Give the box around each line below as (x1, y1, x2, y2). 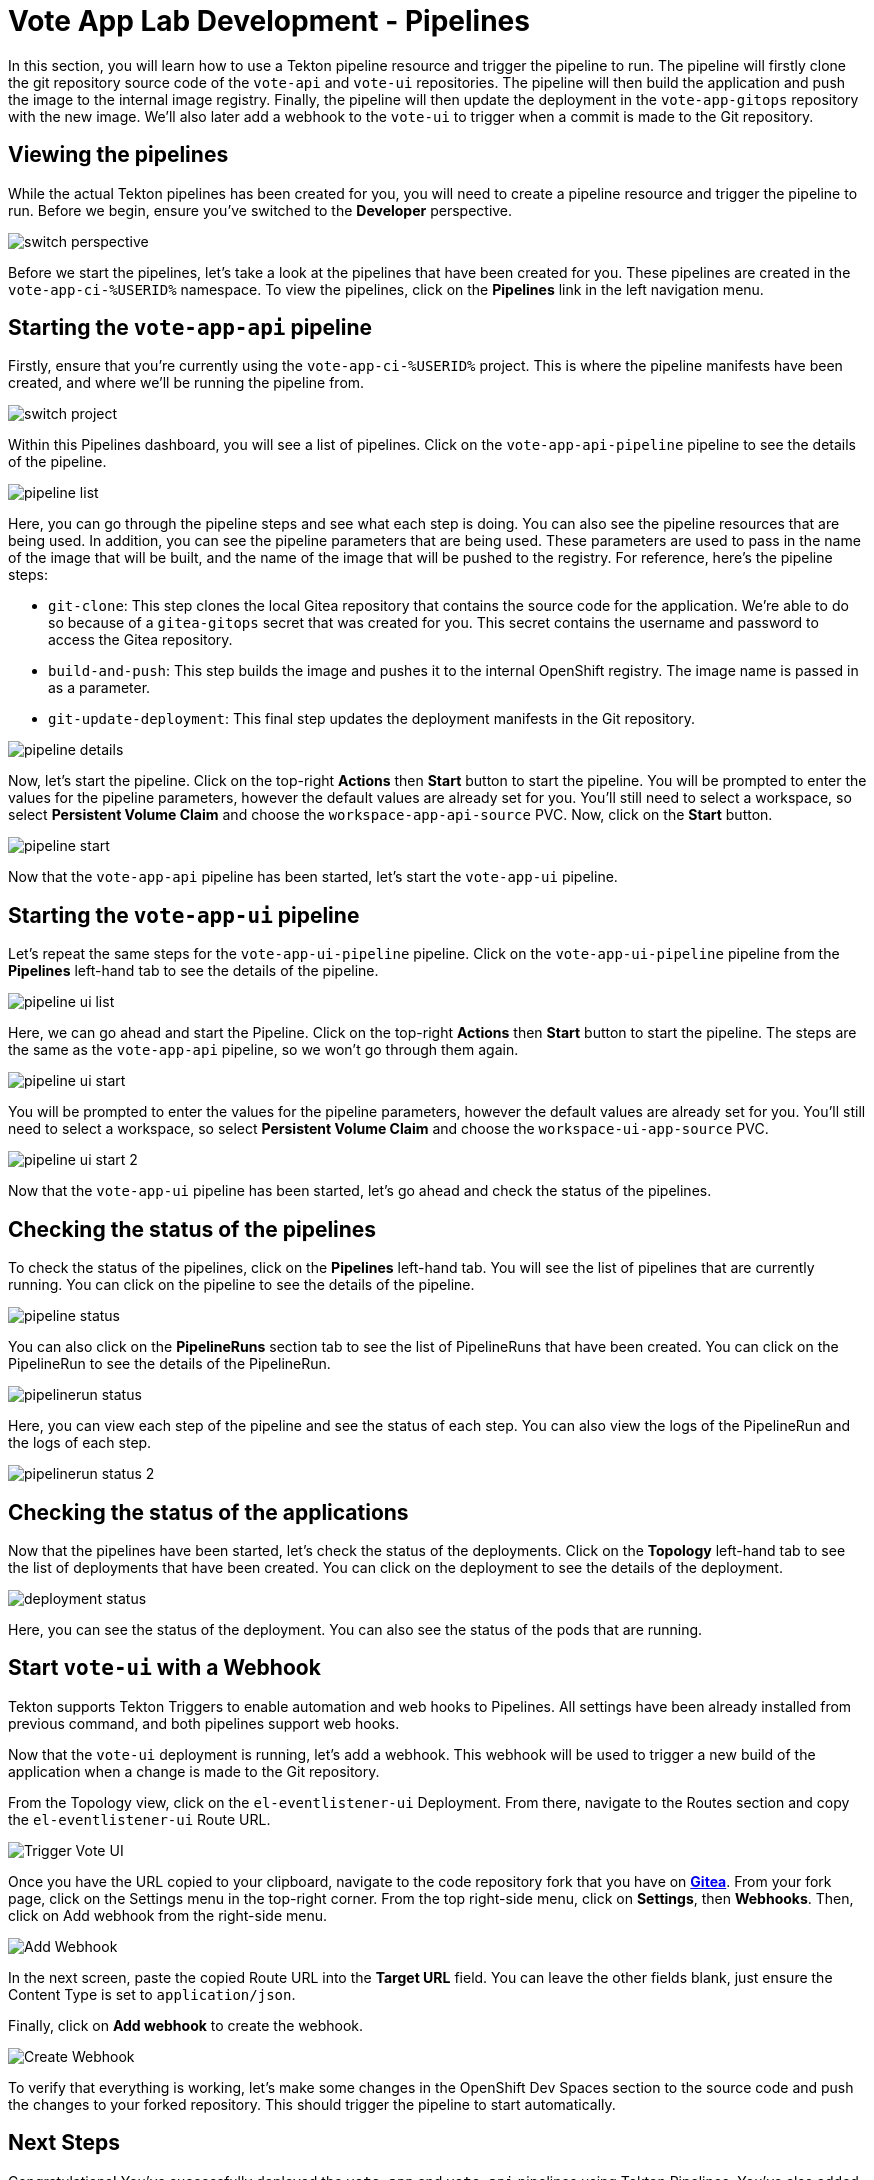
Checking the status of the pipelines (8, 1216, 377, 1242)
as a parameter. (48, 679, 151, 697)
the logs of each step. (8, 1434, 152, 1452)
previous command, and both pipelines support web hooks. (8, 1714, 400, 1732)
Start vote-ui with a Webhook (8, 1655, 321, 1681)
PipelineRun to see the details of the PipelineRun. (8, 1355, 331, 1373)
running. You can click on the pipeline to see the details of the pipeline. (8, 1276, 475, 1294)
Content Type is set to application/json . (8, 1985, 296, 2003)
